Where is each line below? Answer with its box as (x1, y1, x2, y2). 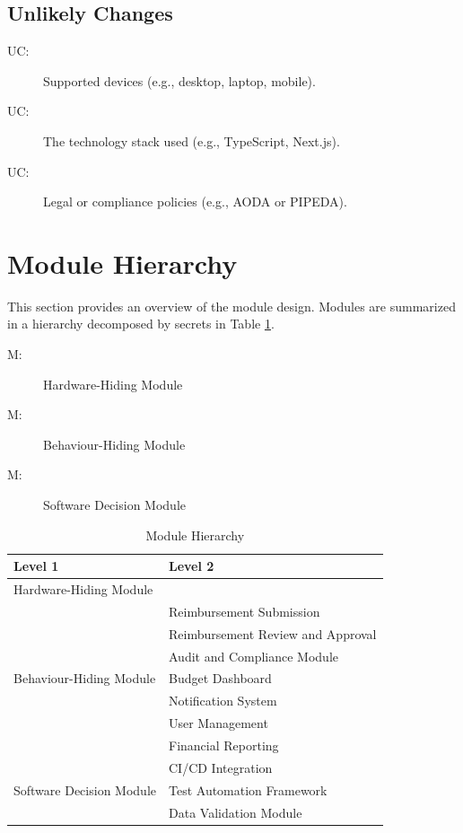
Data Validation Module (168, 802, 302, 821)
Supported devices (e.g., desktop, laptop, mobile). (43, 71, 316, 90)
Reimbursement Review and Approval (168, 624, 377, 643)
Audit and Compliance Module (168, 646, 339, 665)
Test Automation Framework (168, 780, 328, 799)
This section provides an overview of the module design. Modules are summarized (7, 296, 456, 315)
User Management (168, 714, 268, 732)
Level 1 (13, 557, 59, 575)
